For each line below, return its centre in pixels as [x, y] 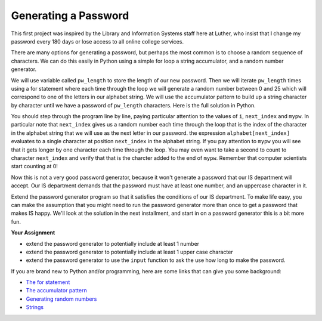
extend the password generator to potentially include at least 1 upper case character [129, 252]
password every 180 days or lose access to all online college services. [97, 41]
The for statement [48, 282]
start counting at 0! [34, 166]
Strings [35, 307]
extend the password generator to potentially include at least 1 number [113, 243]
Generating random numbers [61, 299]
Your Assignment [33, 233]
